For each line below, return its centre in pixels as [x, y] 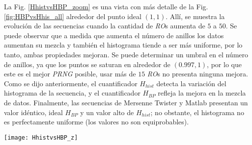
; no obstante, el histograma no [197, 112]
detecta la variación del [191, 83]
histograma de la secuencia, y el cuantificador [72, 93]
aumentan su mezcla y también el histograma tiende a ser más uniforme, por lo [123, 45]
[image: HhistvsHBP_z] [41, 137]
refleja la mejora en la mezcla [202, 93]
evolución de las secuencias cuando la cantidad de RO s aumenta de [105, 26]
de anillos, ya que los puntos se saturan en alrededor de [87, 64]
